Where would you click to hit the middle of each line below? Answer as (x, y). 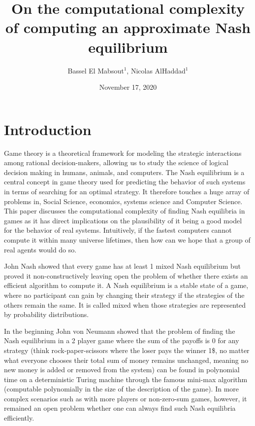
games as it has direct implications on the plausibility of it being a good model (123, 220)
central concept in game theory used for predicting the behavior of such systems (125, 182)
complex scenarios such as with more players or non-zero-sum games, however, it (126, 398)
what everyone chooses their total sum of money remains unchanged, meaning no (126, 360)
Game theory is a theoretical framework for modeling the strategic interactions (123, 153)
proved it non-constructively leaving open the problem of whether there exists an (126, 275)
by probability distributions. (47, 314)
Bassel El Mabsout (96, 70)
